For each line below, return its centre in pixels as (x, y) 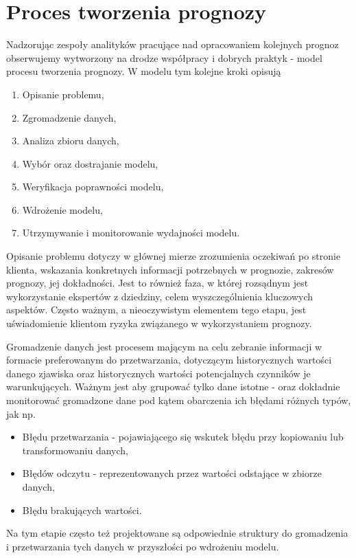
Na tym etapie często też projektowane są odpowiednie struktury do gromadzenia (177, 533)
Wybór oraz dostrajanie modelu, (90, 163)
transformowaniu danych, (75, 450)
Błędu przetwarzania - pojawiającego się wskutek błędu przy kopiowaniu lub (183, 437)
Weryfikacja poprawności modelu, (93, 187)
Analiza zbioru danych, (71, 141)
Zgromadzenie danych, (69, 117)
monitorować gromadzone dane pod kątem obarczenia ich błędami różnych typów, (179, 400)
